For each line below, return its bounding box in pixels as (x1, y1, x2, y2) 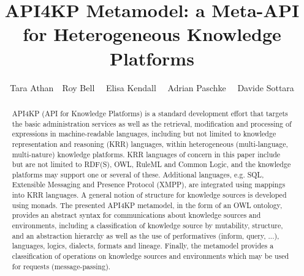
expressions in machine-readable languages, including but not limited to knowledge (12, 129, 276, 139)
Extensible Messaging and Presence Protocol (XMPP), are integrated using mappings (12, 179, 286, 190)
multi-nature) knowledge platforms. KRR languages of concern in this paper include (12, 149, 281, 159)
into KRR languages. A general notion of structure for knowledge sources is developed (12, 190, 287, 200)
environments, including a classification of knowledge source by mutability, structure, (12, 220, 283, 231)
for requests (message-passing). (12, 261, 111, 271)
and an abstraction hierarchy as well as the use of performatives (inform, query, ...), (12, 230, 279, 241)
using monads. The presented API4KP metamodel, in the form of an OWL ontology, (12, 200, 283, 210)
